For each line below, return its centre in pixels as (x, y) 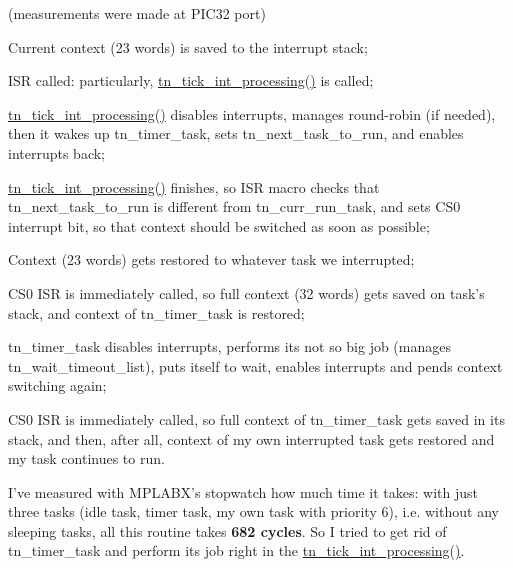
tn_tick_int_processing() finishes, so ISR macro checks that (194, 186)
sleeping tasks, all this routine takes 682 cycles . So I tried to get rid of (227, 530)
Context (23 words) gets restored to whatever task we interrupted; (211, 259)
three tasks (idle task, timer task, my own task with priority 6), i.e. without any (253, 511)
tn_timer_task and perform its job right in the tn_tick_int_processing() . (236, 550)
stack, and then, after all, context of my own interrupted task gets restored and (251, 438)
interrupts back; (57, 152)
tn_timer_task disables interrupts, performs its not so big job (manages (229, 346)
